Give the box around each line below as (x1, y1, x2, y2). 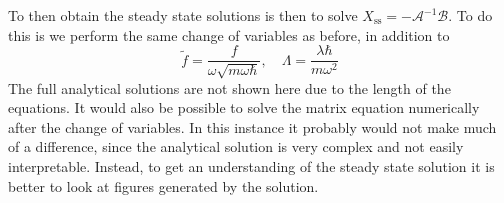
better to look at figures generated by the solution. (8, 175, 319, 196)
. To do (448, 5, 493, 25)
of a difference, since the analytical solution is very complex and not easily (8, 136, 464, 157)
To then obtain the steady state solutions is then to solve (8, 5, 358, 25)
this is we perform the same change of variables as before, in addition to (8, 24, 450, 45)
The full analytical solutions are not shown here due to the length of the (8, 77, 451, 98)
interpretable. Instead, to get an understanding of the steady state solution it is (8, 156, 495, 177)
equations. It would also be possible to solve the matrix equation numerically (8, 97, 480, 118)
